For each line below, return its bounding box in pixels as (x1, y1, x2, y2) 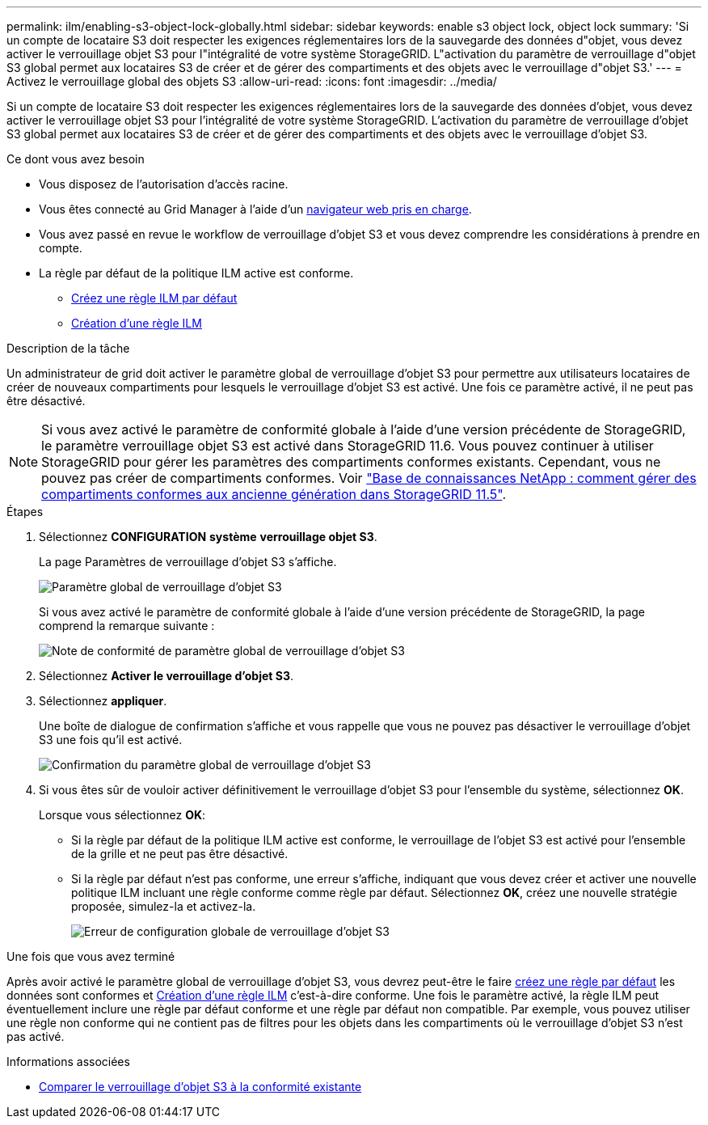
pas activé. (6, 1030, 65, 1043)
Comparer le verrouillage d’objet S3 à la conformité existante (39, 1080, 362, 1093)
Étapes (6, 505, 44, 518)
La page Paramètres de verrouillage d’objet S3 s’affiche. (39, 555, 337, 569)
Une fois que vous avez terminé (6, 949, 175, 963)
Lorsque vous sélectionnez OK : (39, 808, 206, 822)
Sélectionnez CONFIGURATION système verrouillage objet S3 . (39, 530, 377, 543)
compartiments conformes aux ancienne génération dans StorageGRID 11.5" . (41, 486, 507, 502)
